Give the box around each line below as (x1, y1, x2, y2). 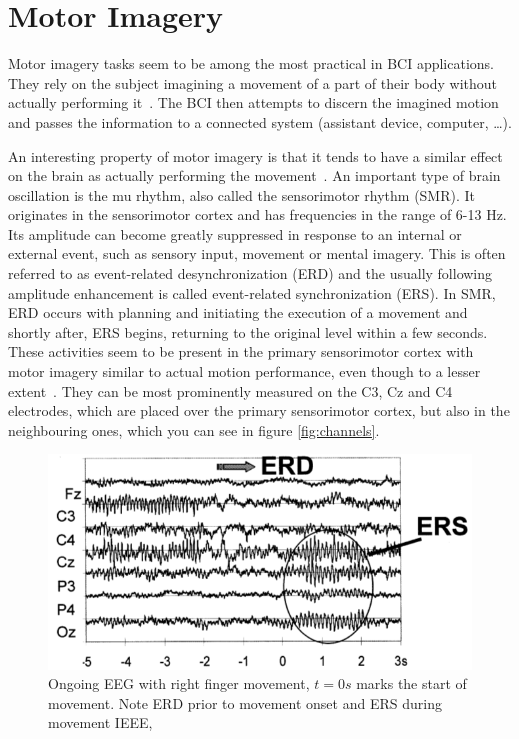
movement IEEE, (48, 712, 153, 733)
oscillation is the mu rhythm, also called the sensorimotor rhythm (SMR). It (8, 184, 476, 205)
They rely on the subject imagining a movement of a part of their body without (8, 72, 498, 93)
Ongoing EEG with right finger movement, (48, 673, 310, 694)
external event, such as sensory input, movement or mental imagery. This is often (8, 243, 506, 264)
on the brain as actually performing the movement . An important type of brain (8, 165, 501, 186)
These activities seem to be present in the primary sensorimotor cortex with (8, 341, 474, 362)
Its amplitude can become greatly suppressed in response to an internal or (8, 223, 462, 244)
